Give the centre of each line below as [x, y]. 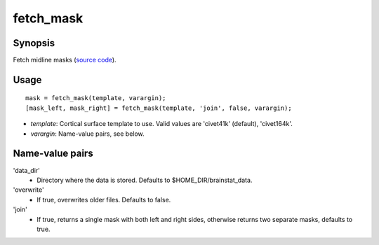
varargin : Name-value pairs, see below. [87, 134]
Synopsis [34, 43]
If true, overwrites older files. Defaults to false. [104, 199]
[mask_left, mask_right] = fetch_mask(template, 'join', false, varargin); [159, 108]
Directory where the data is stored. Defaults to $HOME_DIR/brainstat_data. [145, 180]
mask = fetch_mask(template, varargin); [96, 98]
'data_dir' [26, 170]
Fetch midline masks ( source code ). [65, 60]
